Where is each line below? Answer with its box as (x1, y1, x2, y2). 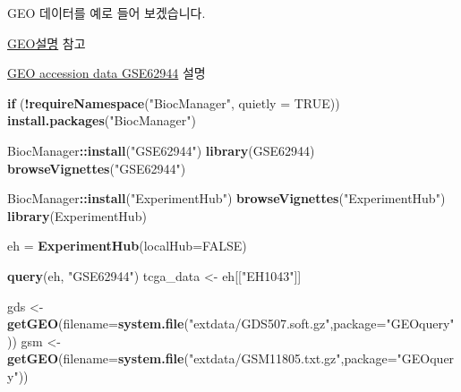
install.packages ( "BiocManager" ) (7, 111, 196, 130)
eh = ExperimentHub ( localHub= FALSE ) (7, 236, 247, 255)
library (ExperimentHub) (7, 206, 147, 225)
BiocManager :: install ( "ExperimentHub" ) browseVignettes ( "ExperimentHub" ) (7, 189, 446, 208)
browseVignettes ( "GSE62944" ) (7, 158, 186, 177)
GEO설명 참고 (7, 33, 86, 52)
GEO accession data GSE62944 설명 (7, 64, 206, 82)
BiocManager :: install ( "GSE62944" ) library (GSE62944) (7, 141, 315, 159)
